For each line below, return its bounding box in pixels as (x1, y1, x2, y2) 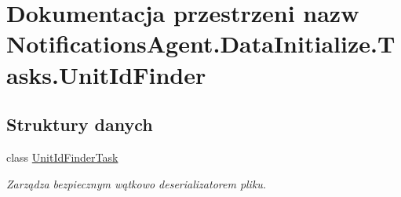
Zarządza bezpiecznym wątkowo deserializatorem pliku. (6, 175, 267, 192)
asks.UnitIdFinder (6, 58, 206, 90)
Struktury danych (6, 112, 153, 137)
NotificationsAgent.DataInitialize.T (6, 27, 396, 60)
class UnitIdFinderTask (6, 148, 118, 165)
